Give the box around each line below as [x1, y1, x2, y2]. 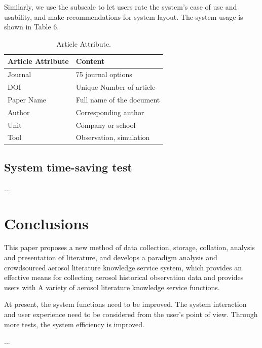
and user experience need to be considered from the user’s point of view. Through [4, 309, 258, 320]
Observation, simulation [76, 132, 150, 143]
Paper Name [8, 94, 47, 105]
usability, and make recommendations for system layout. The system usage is [4, 11, 243, 22]
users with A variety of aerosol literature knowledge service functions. [4, 282, 220, 292]
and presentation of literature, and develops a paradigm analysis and [4, 252, 217, 263]
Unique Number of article [76, 82, 156, 92]
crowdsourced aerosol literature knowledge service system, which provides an [4, 262, 242, 272]
